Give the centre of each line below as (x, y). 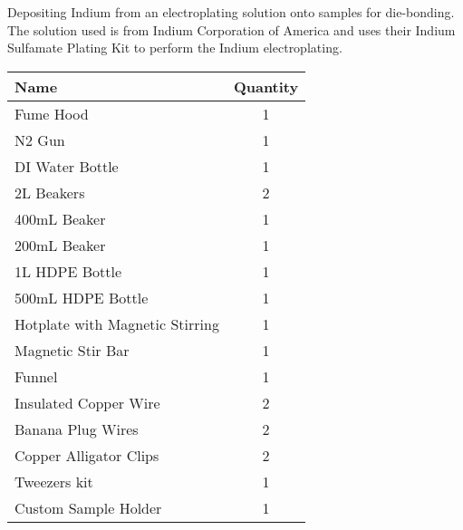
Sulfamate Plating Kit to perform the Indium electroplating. (175, 48)
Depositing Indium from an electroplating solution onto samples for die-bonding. (231, 12)
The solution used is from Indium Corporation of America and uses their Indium (231, 29)
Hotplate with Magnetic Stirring (117, 323)
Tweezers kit (54, 481)
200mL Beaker (60, 245)
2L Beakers (50, 192)
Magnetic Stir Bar (72, 350)
